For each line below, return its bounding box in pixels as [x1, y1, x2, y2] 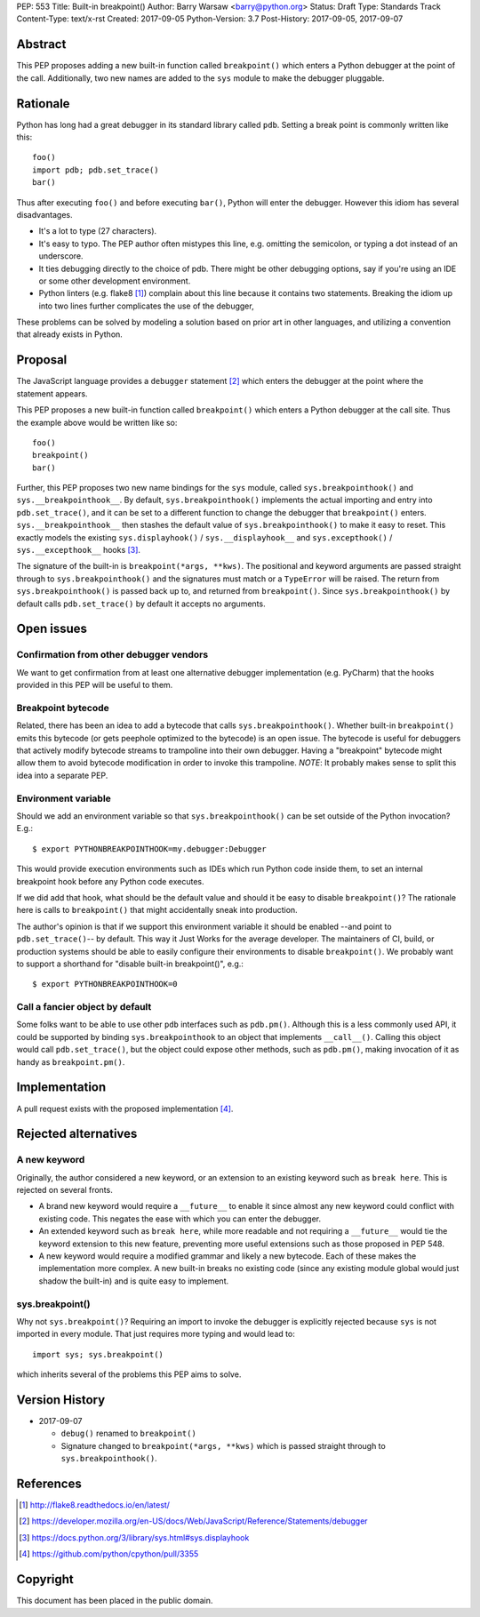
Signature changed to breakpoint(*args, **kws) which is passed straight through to [60, 1440, 386, 1451]
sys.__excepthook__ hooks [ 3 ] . [16, 545, 141, 556]
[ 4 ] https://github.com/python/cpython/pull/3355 [19, 1549, 199, 1559]
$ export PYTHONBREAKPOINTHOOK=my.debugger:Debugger [32, 844, 267, 853]
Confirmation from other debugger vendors [16, 649, 209, 661]
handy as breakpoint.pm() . [16, 1056, 125, 1067]
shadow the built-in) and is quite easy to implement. [38, 1276, 229, 1286]
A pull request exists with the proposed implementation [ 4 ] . [16, 1103, 234, 1114]
